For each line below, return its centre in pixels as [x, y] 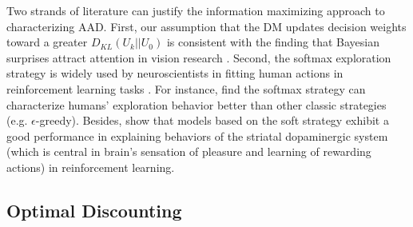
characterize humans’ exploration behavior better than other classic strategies [197, 104]
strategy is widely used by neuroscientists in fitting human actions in [175, 73]
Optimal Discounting [94, 210]
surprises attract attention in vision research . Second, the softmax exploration [199, 57]
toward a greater [47, 42]
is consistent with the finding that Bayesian [273, 42]
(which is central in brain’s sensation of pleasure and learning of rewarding [189, 151]
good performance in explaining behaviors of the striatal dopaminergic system [197, 135]
